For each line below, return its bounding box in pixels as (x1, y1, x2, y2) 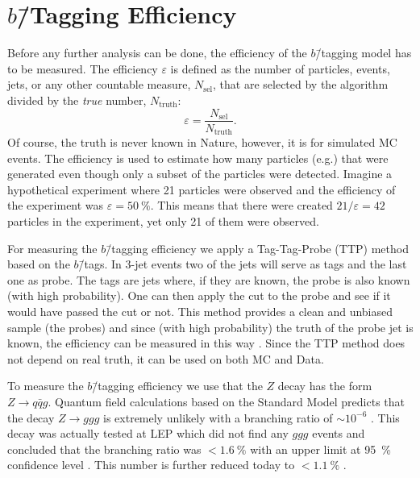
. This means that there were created (150, 197, 333, 214)
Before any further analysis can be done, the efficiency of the (7, 44, 307, 61)
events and (312, 425, 365, 442)
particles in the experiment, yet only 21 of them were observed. (7, 212, 319, 229)
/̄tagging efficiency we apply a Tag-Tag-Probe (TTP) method (106, 239, 409, 256)
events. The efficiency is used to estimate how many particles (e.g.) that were (7, 149, 389, 166)
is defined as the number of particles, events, (170, 60, 390, 77)
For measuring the (7, 239, 98, 256)
